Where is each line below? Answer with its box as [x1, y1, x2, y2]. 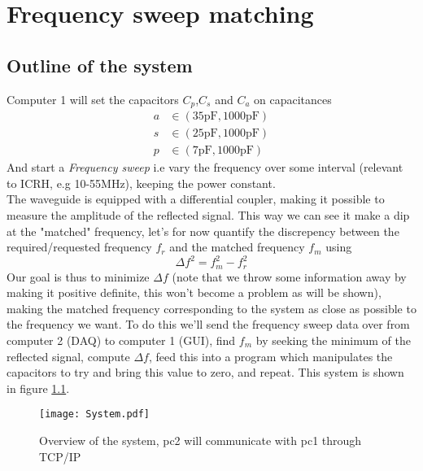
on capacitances [254, 90, 332, 107]
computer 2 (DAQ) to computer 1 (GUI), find [7, 332, 236, 349]
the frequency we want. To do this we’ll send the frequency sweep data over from [7, 316, 410, 333]
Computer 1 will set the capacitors [7, 90, 179, 107]
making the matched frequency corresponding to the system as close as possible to [7, 299, 416, 316]
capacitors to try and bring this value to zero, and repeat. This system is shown [7, 364, 404, 381]
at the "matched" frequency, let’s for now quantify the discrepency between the [7, 222, 399, 239]
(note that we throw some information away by [172, 268, 407, 285]
